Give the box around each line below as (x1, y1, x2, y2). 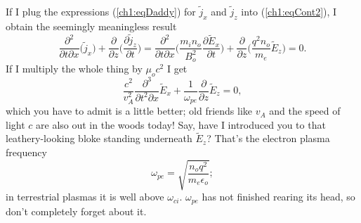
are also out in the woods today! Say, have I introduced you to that (36, 117, 326, 132)
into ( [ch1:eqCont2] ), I (241, 4, 337, 18)
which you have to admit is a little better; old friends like (6, 103, 253, 118)
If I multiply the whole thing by (6, 61, 143, 76)
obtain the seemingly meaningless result (6, 18, 177, 33)
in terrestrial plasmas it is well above (6, 189, 164, 204)
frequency (6, 145, 47, 160)
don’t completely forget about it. (6, 203, 147, 218)
